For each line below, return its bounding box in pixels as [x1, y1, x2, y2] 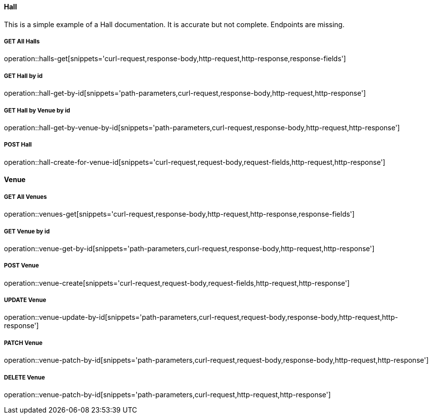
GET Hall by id [4, 72, 43, 79]
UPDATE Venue [4, 297, 46, 304]
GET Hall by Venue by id [4, 107, 70, 114]
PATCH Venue [4, 339, 43, 346]
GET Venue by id [4, 228, 50, 235]
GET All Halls [4, 38, 40, 45]
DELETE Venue [4, 374, 45, 381]
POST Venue [4, 262, 39, 269]
